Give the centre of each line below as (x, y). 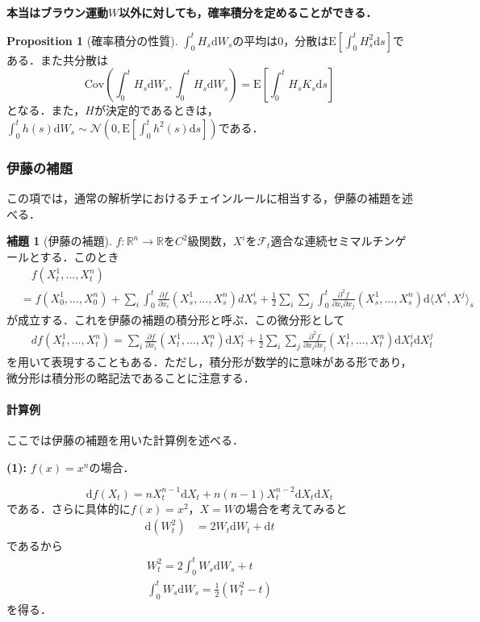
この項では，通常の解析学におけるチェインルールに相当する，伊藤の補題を (204, 198)
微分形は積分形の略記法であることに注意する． (131, 377)
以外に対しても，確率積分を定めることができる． (248, 12)
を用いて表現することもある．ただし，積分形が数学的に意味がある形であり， (209, 362)
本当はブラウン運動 (57, 12)
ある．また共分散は (57, 59)
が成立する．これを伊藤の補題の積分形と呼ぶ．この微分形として (176, 320)
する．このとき (79, 256)
